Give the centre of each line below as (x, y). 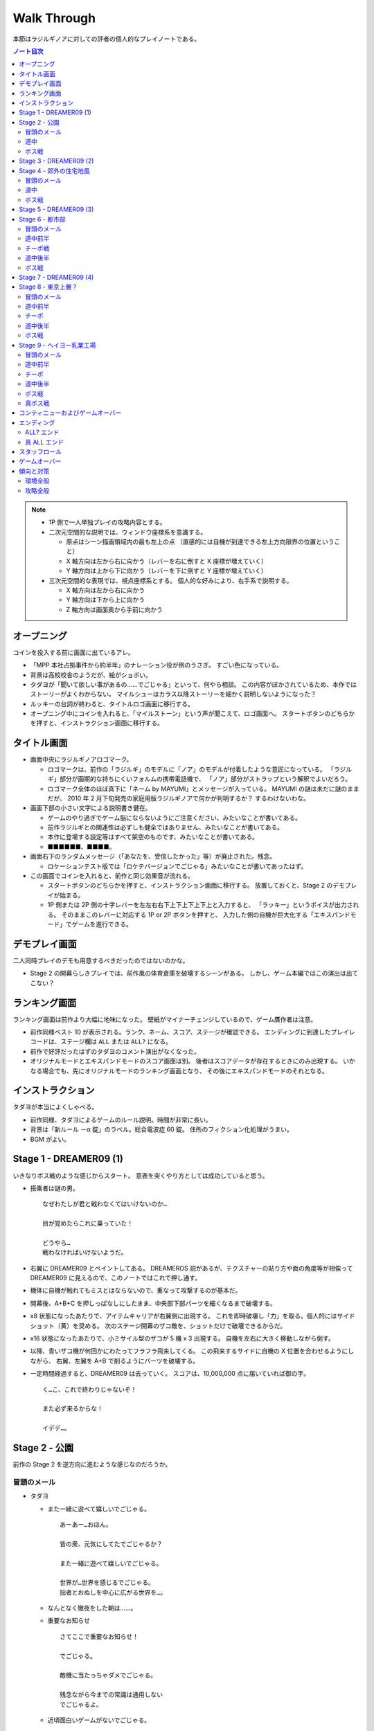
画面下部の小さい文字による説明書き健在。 (91, 808)
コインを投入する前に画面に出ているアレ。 (73, 652)
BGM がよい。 (50, 1139)
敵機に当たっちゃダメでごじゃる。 (108, 1675)
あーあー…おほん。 (86, 1524)
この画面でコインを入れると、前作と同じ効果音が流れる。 (112, 876)
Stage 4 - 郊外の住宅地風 (54, 170)
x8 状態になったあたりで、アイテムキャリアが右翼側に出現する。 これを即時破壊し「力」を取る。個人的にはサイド (193, 1316)
